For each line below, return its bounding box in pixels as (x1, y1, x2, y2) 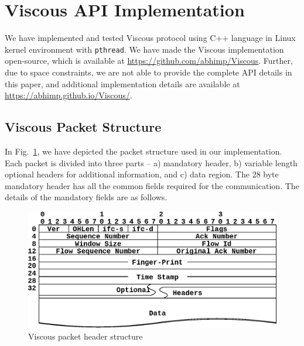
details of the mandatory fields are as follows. (5, 191, 168, 203)
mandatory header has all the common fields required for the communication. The (5, 179, 299, 191)
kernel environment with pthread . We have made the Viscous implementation (5, 43, 284, 55)
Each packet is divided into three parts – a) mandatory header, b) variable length (5, 156, 298, 169)
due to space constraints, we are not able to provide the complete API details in (5, 66, 292, 78)
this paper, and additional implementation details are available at (5, 77, 240, 90)
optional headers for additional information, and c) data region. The (5, 168, 250, 180)
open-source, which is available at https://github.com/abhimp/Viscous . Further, (5, 54, 293, 67)
